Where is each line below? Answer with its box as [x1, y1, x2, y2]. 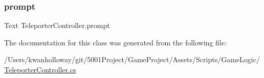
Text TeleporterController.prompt [4, 20, 110, 31]
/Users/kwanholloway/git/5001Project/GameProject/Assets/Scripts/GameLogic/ [4, 54, 260, 65]
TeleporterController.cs [4, 64, 76, 74]
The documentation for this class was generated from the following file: [4, 37, 227, 47]
